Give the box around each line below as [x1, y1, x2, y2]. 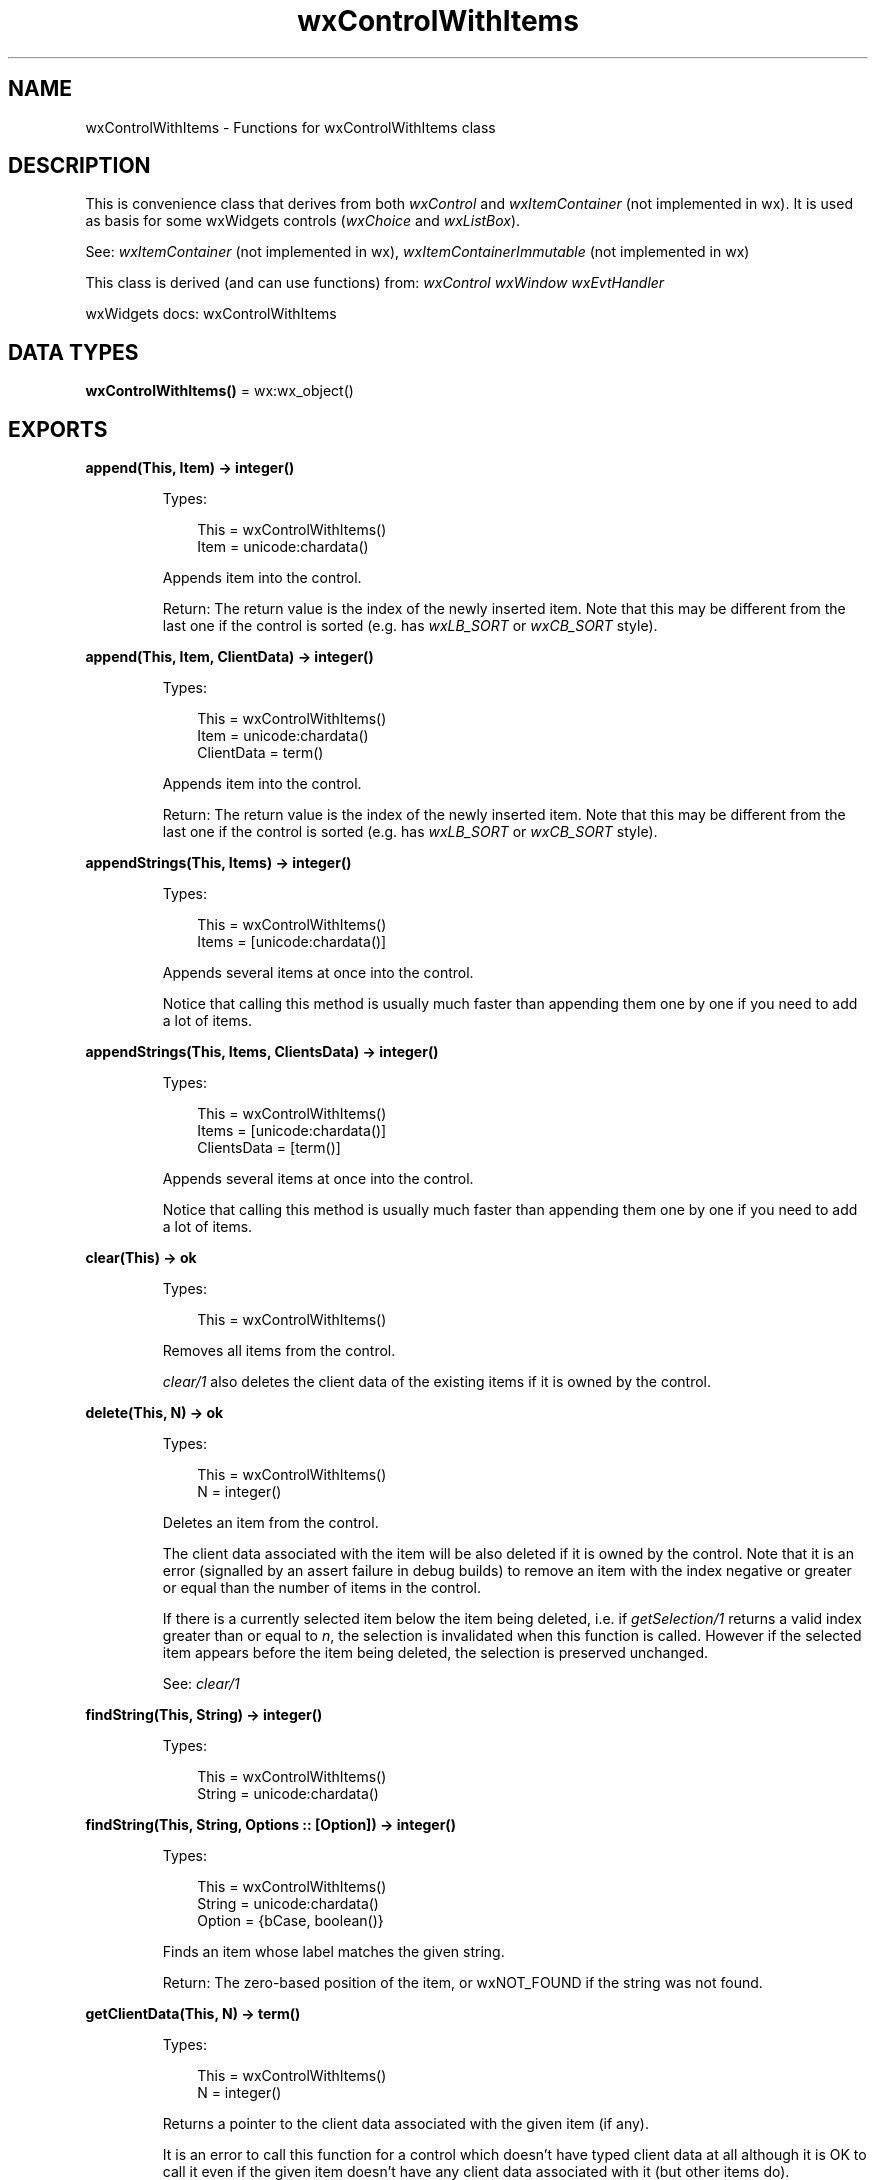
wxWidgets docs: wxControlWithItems [85, 305, 337, 323]
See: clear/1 [162, 1675, 240, 1693]
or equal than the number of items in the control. [162, 1579, 482, 1597]
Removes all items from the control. [162, 1342, 396, 1360]
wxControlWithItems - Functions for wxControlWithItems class [85, 118, 496, 136]
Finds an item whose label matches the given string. [162, 1943, 505, 1961]
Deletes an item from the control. [162, 1514, 379, 1532]
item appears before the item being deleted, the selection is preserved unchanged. [162, 1644, 709, 1662]
